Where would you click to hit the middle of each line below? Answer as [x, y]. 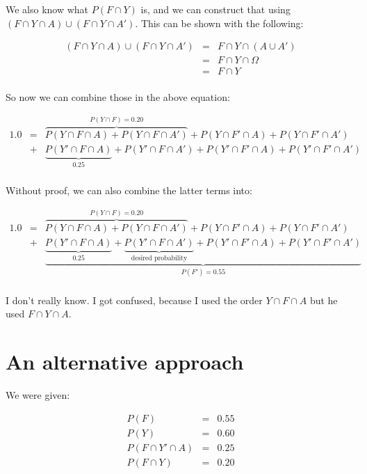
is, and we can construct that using [215, 9]
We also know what [47, 9]
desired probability [159, 258]
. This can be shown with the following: [219, 23]
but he [324, 300]
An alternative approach [125, 362]
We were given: [38, 395]
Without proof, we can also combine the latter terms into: [129, 190]
